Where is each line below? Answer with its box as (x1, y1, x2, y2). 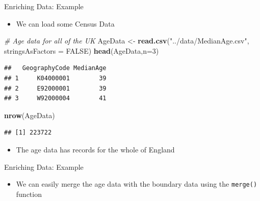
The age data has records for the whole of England (16, 144, 175, 154)
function (16, 188, 42, 199)
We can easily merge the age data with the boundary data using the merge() (16, 178, 257, 189)
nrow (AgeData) (4, 109, 55, 120)
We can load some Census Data (16, 18, 115, 29)
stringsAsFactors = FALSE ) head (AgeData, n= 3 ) (4, 45, 159, 56)
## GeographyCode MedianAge (4, 64, 107, 72)
